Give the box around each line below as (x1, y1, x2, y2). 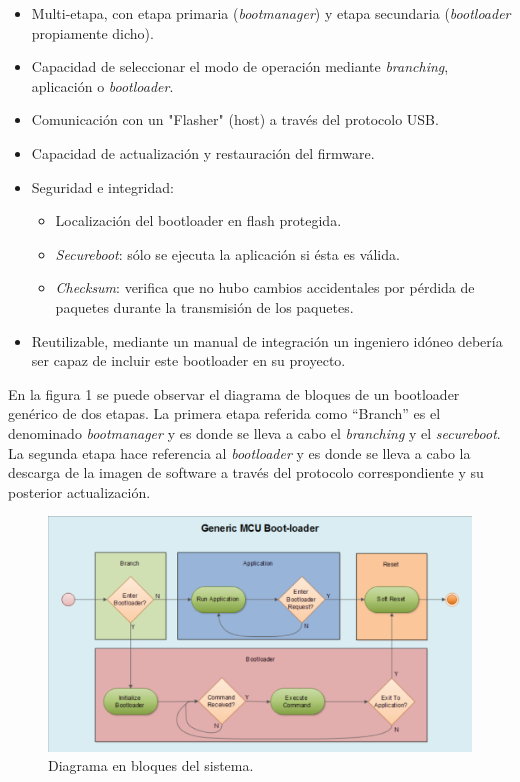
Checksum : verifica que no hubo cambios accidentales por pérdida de (55, 277, 475, 298)
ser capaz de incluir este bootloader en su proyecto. (31, 350, 346, 371)
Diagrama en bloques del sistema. (48, 755, 254, 776)
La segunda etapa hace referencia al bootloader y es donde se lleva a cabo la (8, 442, 471, 463)
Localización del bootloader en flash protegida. (55, 210, 342, 231)
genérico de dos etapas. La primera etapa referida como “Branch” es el (8, 403, 441, 424)
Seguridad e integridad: (31, 176, 174, 197)
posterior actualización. (8, 481, 151, 502)
